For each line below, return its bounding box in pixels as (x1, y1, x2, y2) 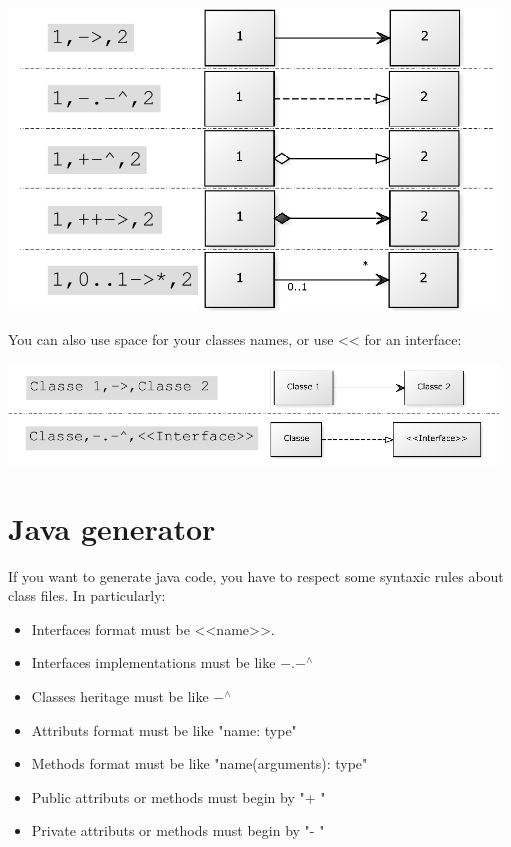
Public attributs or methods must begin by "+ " (31, 786, 326, 807)
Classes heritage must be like (31, 685, 209, 706)
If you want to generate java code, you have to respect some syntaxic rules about (8, 565, 504, 586)
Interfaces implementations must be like (31, 652, 276, 673)
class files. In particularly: (8, 585, 166, 606)
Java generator (8, 507, 216, 548)
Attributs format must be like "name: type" (31, 719, 297, 740)
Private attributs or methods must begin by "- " (31, 820, 325, 841)
